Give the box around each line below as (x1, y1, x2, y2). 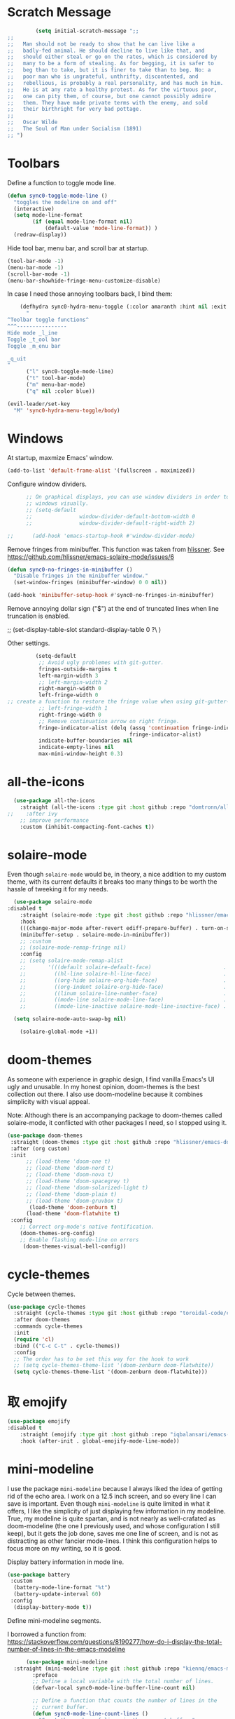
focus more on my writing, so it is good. (7, 1544, 122, 1552)
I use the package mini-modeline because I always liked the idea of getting (7, 1484, 222, 1492)
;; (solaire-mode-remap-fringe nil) (20, 944, 127, 951)
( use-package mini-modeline (25, 1658, 108, 1666)
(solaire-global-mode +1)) (20, 1028, 99, 1035)
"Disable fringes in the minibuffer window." (13, 572, 149, 579)
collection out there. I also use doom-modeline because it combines (7, 1090, 204, 1098)
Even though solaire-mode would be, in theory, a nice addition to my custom (7, 870, 227, 879)
